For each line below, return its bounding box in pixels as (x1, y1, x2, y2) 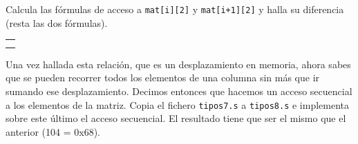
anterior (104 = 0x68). (6, 124, 100, 138)
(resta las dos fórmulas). (6, 15, 108, 30)
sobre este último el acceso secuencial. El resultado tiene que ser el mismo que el (6, 111, 346, 125)
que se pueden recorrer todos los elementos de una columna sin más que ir (6, 70, 320, 85)
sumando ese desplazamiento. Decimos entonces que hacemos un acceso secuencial (6, 83, 352, 98)
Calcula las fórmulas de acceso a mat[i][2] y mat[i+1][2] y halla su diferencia (6, 2, 344, 16)
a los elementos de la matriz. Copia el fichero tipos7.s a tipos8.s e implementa (6, 97, 349, 112)
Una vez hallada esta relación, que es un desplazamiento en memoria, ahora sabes (6, 56, 351, 71)
